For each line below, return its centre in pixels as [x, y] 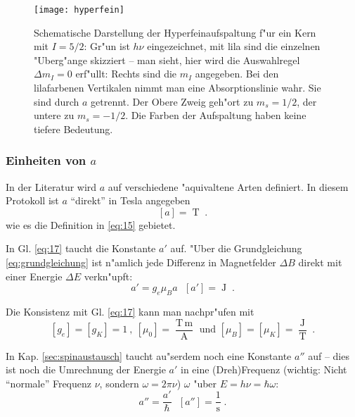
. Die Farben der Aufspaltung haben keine [216, 115]
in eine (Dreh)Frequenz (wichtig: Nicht [264, 369]
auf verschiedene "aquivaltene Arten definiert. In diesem [228, 186]
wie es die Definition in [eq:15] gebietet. [91, 224]
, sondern [119, 383]
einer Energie [34, 276]
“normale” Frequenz [49, 383]
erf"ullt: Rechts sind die [126, 74]
